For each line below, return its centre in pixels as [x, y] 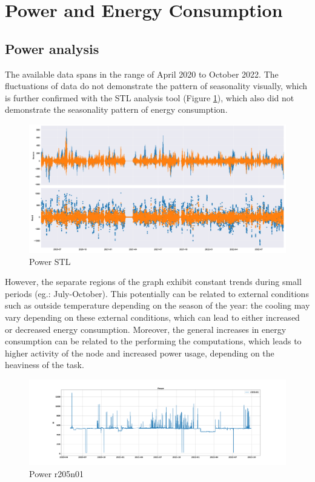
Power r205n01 [57, 473]
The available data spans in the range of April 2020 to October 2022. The [142, 74]
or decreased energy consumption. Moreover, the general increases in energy [146, 329]
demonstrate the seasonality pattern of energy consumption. [116, 109]
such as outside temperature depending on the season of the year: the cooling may [157, 305]
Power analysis [52, 48]
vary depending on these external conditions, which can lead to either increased [152, 317]
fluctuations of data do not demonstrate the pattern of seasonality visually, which [156, 86]
